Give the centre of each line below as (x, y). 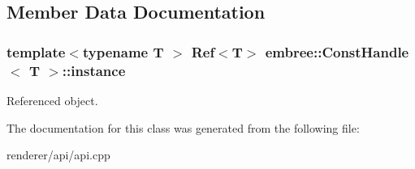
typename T (123, 51)
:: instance (94, 70)
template (36, 51)
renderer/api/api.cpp (58, 155)
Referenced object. (52, 100)
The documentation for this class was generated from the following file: (183, 127)
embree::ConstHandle (337, 51)
